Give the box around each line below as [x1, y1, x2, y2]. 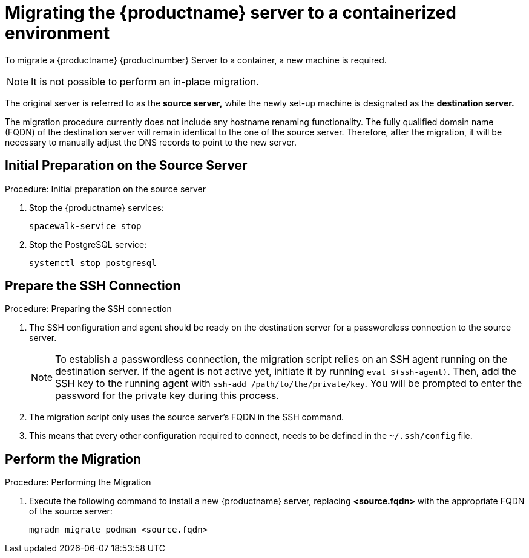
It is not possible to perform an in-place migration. [31, 75, 259, 88]
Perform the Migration [5, 451, 142, 467]
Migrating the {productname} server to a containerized [5, 2, 456, 23]
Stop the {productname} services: [29, 202, 164, 213]
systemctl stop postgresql [29, 258, 157, 268]
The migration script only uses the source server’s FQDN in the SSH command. [29, 412, 344, 423]
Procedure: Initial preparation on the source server [5, 183, 206, 194]
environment [5, 23, 110, 44]
